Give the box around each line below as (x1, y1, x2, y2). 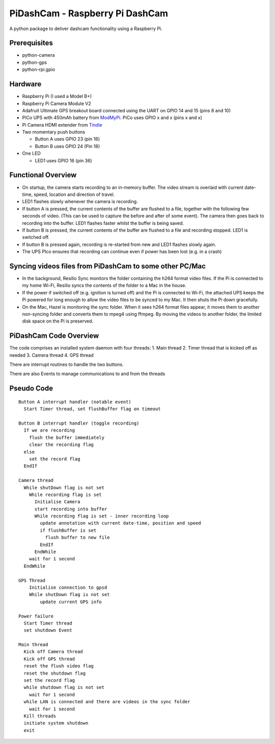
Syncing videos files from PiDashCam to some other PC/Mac (9, 262, 206, 270)
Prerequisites (9, 39, 53, 47)
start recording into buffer (34, 506, 107, 512)
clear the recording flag (29, 442, 94, 448)
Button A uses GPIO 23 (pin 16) (35, 136, 100, 142)
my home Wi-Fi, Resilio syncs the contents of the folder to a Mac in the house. (22, 282, 187, 288)
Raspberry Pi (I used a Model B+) (22, 93, 92, 100)
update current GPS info (40, 599, 102, 605)
